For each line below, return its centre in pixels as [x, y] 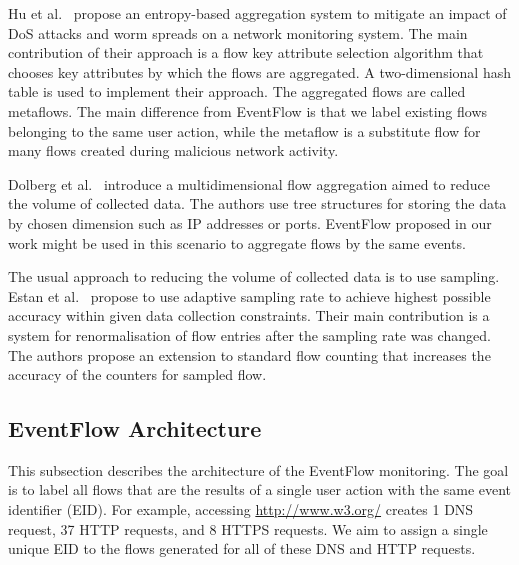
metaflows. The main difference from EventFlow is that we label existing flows [248, 110]
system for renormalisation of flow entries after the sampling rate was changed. [249, 334]
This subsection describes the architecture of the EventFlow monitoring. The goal [258, 469]
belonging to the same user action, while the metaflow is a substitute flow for [244, 130]
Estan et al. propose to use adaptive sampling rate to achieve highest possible [249, 295]
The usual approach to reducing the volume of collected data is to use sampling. [254, 276]
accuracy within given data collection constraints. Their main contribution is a [249, 315]
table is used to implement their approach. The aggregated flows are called [237, 91]
